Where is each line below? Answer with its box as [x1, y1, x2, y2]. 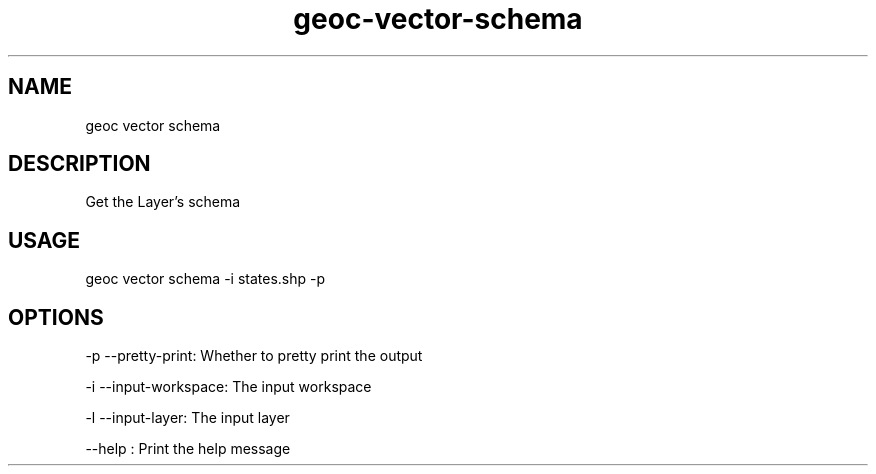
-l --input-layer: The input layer [85, 409, 290, 427]
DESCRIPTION [8, 151, 151, 177]
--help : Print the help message [85, 440, 291, 458]
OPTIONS [8, 304, 104, 330]
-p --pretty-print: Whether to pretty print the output [85, 347, 423, 365]
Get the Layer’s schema [85, 193, 241, 211]
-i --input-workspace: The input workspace [85, 378, 372, 396]
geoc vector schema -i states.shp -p [85, 270, 326, 288]
